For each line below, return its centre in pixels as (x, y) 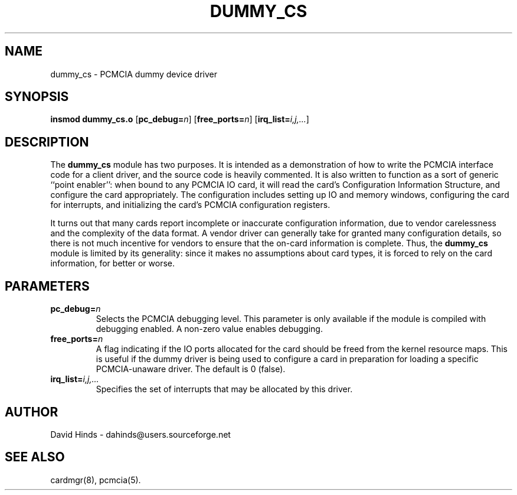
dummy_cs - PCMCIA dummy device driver (134, 74)
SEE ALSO (35, 457)
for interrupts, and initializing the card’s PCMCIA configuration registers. (190, 205)
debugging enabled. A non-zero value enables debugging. (209, 329)
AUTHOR (32, 412)
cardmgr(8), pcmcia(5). (96, 480)
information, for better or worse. (112, 263)
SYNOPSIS (37, 97)
